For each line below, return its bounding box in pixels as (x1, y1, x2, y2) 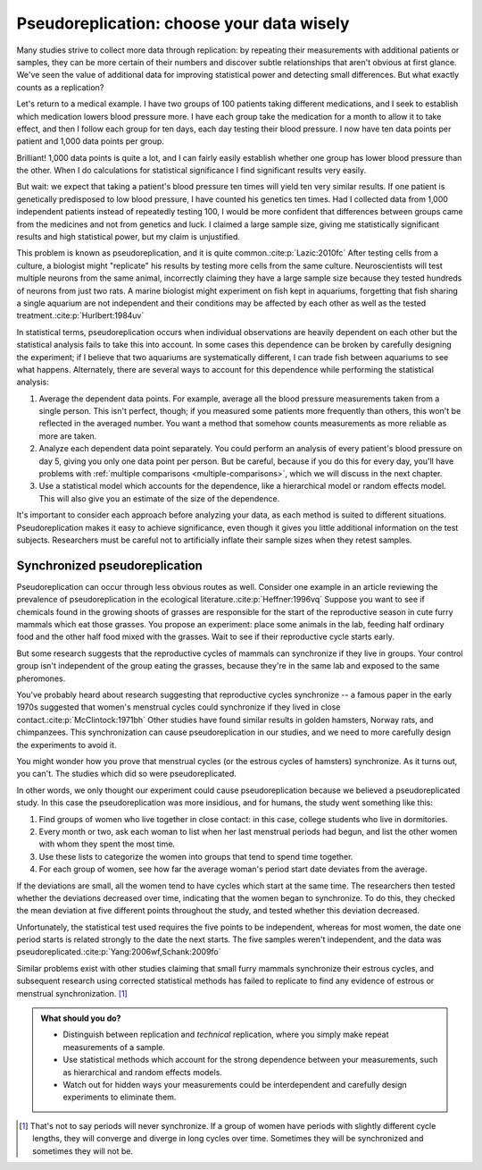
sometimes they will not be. (32, 1145, 134, 1157)
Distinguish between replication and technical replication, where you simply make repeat (62, 1029, 389, 1040)
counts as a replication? (16, 81, 104, 93)
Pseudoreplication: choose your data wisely (16, 13, 350, 33)
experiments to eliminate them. (62, 1091, 177, 1103)
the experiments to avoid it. (16, 739, 117, 750)
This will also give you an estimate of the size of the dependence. (38, 492, 280, 504)
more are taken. (38, 430, 97, 442)
